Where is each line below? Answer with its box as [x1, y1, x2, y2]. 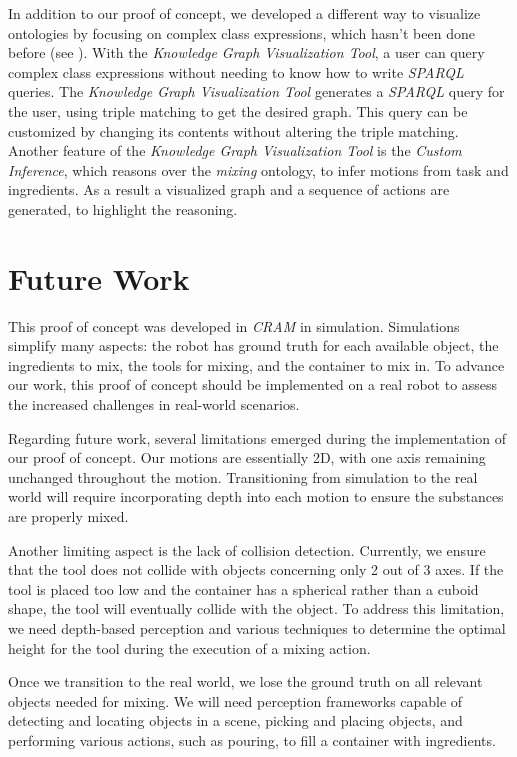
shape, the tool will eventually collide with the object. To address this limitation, [8, 598, 505, 619]
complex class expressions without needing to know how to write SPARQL [8, 61, 464, 82]
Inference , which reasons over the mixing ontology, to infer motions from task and [8, 159, 509, 180]
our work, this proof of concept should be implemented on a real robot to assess [8, 374, 498, 395]
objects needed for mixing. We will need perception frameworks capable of [8, 690, 463, 711]
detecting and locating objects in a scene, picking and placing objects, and [8, 710, 463, 731]
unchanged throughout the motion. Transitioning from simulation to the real [8, 466, 478, 487]
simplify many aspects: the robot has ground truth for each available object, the [8, 335, 499, 356]
